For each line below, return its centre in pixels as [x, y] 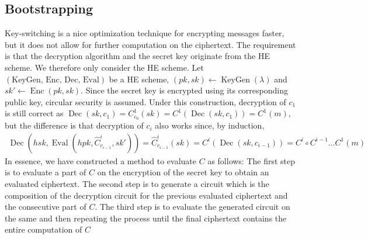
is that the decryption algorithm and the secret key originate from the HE [137, 56]
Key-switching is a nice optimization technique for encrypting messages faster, [145, 33]
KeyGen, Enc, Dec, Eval [55, 80]
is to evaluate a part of [46, 172]
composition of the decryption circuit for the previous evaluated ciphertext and [146, 195]
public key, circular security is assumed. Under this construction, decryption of [145, 101]
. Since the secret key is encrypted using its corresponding [184, 90]
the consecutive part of [46, 207]
